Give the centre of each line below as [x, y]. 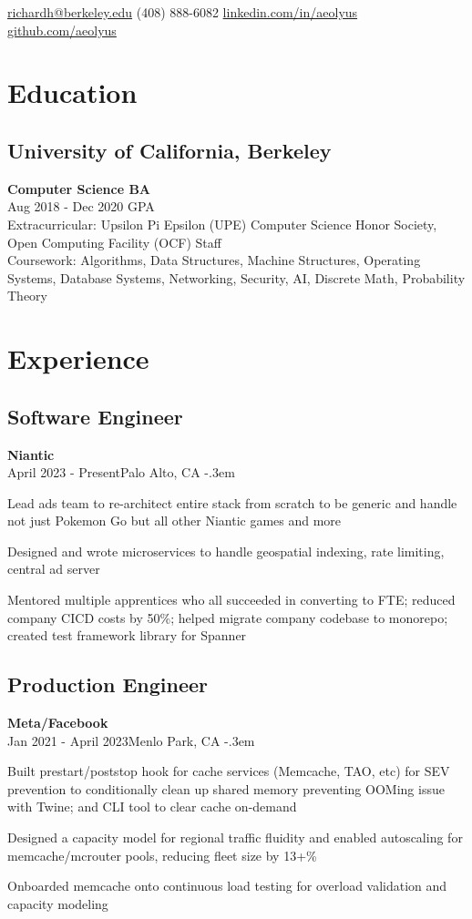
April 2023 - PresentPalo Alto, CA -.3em [121, 472]
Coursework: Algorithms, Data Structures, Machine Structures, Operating [214, 260]
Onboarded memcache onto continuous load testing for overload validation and [227, 886]
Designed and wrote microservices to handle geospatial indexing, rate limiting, [226, 551]
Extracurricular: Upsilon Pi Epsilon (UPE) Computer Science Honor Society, [222, 224]
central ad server [54, 569]
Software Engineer [95, 416]
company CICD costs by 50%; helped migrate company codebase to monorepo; [228, 617]
